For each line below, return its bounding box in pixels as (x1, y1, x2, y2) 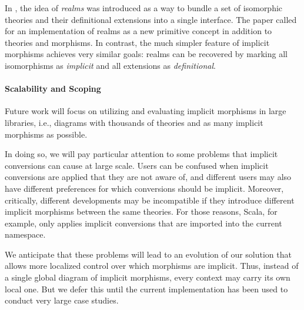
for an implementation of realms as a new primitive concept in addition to (5, 25, 272, 37)
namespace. (5, 228, 46, 241)
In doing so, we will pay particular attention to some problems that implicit (5, 148, 278, 160)
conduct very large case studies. (5, 294, 119, 306)
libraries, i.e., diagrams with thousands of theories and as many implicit (5, 116, 263, 128)
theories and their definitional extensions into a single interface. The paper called (5, 13, 297, 25)
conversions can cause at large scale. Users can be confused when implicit (5, 159, 269, 171)
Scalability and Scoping (5, 82, 101, 95)
